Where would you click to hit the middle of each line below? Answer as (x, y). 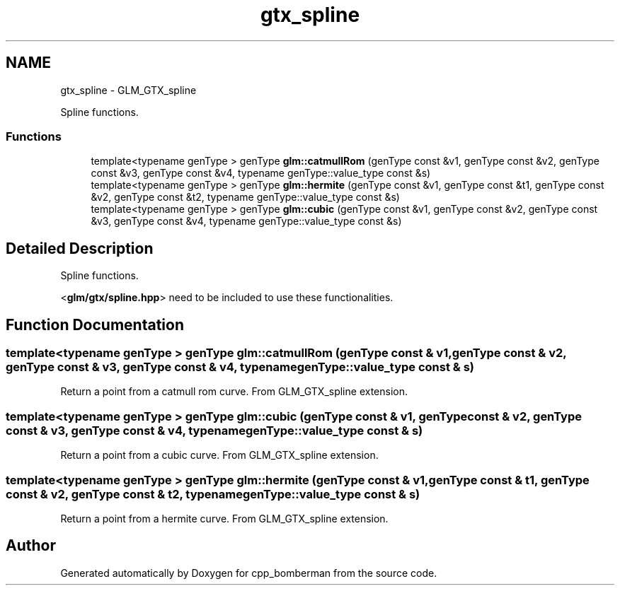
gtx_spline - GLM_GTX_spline (128, 90)
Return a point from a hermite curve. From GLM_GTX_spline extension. (224, 518)
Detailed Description (80, 248)
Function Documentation (95, 324)
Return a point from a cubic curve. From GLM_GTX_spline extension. (219, 455)
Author (31, 546)
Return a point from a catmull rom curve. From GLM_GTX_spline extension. (234, 392)
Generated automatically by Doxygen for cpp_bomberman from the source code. (249, 573)
